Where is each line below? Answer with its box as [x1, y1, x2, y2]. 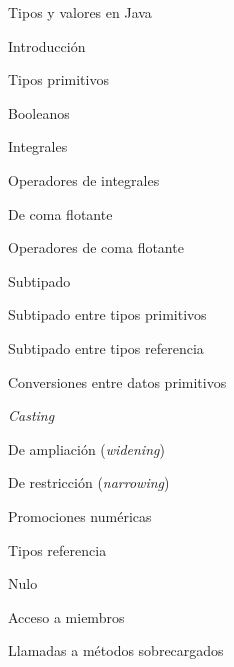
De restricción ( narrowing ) [8, 472, 170, 493]
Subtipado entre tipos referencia [8, 337, 204, 358]
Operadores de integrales [8, 169, 160, 190]
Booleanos [8, 102, 70, 123]
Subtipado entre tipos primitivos [8, 304, 207, 325]
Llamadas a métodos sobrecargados [8, 640, 224, 661]
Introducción [8, 35, 86, 56]
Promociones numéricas [8, 505, 152, 526]
